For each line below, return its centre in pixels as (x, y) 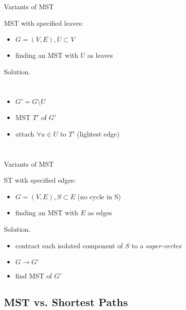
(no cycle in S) (99, 196)
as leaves (100, 55)
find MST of (34, 276)
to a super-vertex (157, 245)
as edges (100, 213)
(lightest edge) (98, 133)
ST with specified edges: (40, 180)
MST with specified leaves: (44, 23)
